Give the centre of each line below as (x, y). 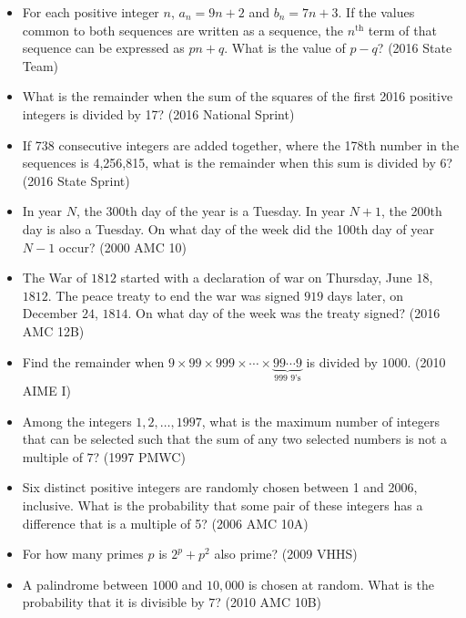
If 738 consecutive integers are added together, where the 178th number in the (241, 144)
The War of (55, 278)
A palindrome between (85, 584)
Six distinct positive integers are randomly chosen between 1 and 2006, (220, 487)
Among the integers (77, 421)
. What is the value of (285, 48)
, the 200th (411, 211)
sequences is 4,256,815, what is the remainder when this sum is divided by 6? (238, 163)
